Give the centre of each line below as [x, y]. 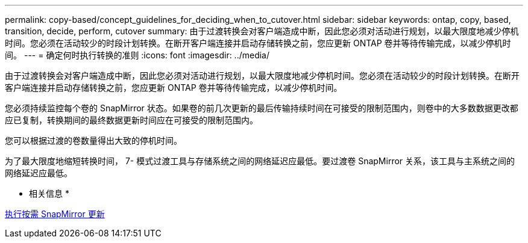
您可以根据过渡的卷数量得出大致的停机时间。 [93, 140]
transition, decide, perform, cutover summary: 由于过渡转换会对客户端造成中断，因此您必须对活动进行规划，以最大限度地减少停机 [262, 31]
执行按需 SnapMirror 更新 [55, 214]
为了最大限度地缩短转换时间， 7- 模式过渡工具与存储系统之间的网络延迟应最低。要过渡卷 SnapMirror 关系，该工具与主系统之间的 [260, 161]
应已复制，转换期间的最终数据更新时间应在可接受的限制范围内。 [131, 120]
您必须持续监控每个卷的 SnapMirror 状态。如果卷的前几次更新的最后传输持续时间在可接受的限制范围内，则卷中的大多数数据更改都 [262, 108]
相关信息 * [49, 193]
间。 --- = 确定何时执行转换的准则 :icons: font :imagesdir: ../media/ [137, 55]
